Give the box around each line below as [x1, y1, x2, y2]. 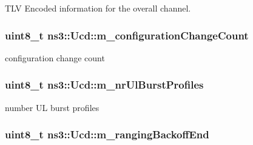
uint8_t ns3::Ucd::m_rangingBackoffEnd [5, 127, 209, 142]
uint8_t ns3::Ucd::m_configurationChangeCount [5, 27, 249, 42]
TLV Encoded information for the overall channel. [5, 2, 191, 14]
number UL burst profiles [5, 101, 100, 113]
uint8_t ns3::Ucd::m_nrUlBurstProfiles [5, 77, 204, 92]
